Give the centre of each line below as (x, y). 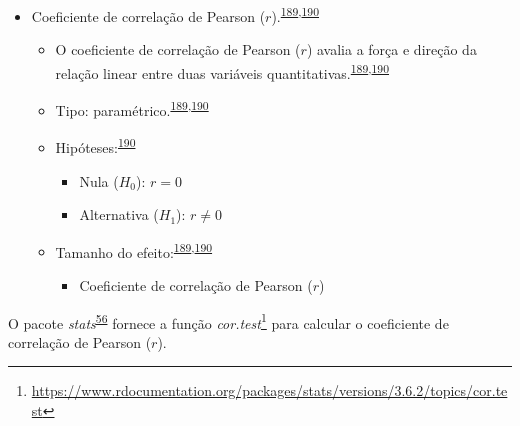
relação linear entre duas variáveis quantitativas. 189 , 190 (222, 71)
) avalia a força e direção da (391, 49)
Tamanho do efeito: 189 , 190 (134, 250)
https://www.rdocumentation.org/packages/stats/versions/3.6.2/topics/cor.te (269, 390)
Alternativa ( (119, 214)
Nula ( (99, 180)
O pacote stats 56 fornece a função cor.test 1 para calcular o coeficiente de (228, 321)
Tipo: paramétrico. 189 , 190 (132, 108)
